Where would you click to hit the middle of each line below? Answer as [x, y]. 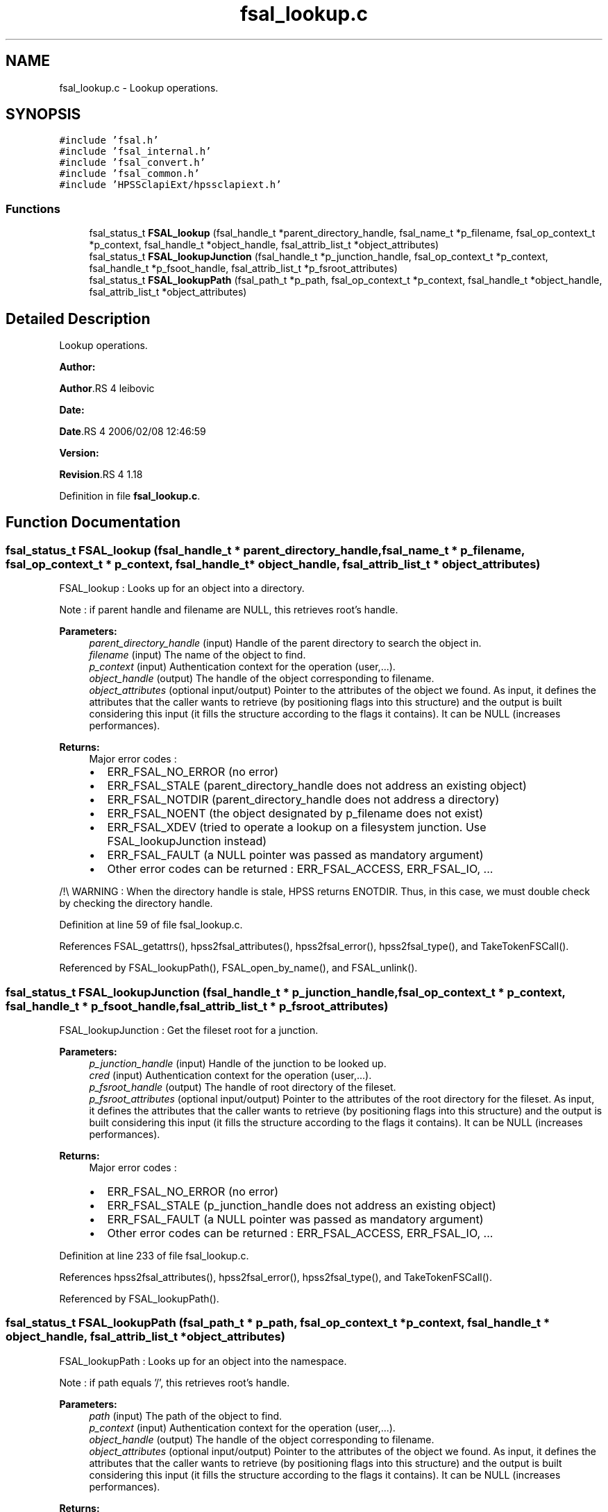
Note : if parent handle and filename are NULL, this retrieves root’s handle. [229, 610]
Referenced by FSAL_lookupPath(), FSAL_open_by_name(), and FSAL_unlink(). [238, 968]
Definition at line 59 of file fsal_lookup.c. [151, 925]
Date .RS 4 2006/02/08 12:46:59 [133, 432]
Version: [79, 453]
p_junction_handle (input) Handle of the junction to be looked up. [238, 1063]
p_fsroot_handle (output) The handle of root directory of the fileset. [243, 1087]
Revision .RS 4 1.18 [101, 475]
